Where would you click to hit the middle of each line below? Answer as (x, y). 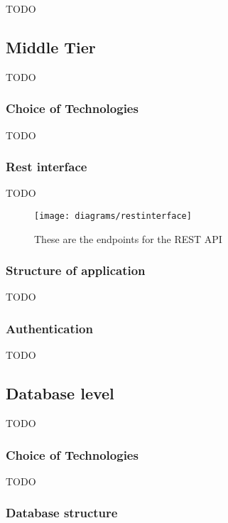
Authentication (49, 328)
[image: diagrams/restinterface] (113, 216)
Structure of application (76, 270)
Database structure (62, 513)
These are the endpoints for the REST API (128, 238)
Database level (60, 393)
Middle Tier (51, 47)
